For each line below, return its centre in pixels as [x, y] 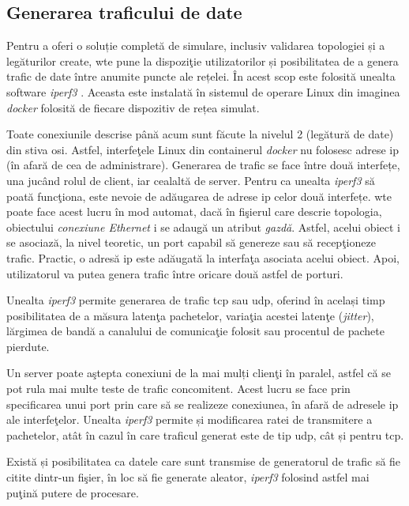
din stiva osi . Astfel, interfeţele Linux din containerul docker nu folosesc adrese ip [203, 149]
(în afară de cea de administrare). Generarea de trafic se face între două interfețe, [203, 165]
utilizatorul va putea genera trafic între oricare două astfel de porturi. [175, 273]
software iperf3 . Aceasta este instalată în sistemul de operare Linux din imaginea [203, 91]
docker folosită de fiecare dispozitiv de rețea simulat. [133, 107]
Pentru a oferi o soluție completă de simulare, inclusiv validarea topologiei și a [196, 45]
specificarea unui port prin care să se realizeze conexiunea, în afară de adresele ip [203, 404]
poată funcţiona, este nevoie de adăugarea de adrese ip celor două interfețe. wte [199, 196]
